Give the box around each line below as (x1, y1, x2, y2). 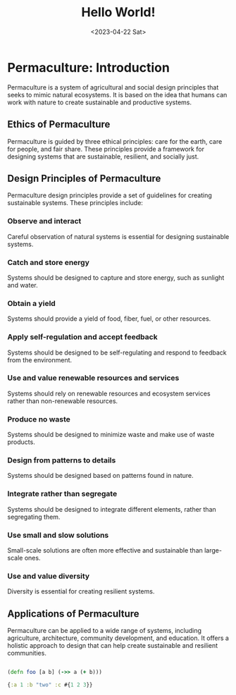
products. (7, 438, 35, 446)
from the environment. (7, 355, 73, 364)
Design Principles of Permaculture (7, 172, 161, 184)
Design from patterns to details (7, 455, 116, 465)
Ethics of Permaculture (7, 118, 111, 130)
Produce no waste (7, 414, 70, 424)
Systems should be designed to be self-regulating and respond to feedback (7, 348, 227, 357)
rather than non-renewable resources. (7, 396, 118, 405)
